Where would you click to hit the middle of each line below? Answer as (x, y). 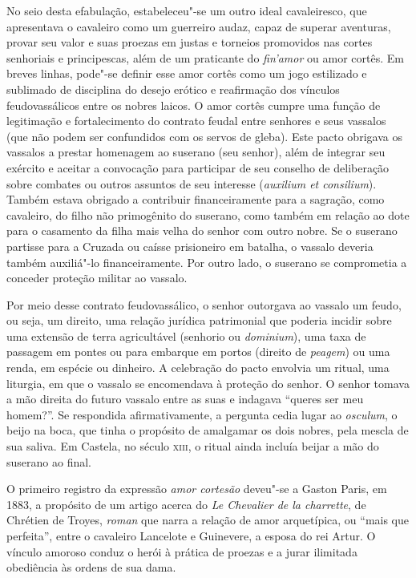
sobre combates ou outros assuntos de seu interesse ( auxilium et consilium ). (192, 183)
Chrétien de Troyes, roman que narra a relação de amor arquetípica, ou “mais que (208, 520)
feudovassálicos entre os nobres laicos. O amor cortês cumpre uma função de (194, 105)
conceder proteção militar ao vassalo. (97, 278)
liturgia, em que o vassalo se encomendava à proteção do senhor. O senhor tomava (208, 383)
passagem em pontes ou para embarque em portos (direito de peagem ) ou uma (198, 352)
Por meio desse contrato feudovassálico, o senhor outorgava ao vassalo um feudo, (204, 304)
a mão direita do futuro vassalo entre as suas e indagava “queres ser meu (185, 399)
